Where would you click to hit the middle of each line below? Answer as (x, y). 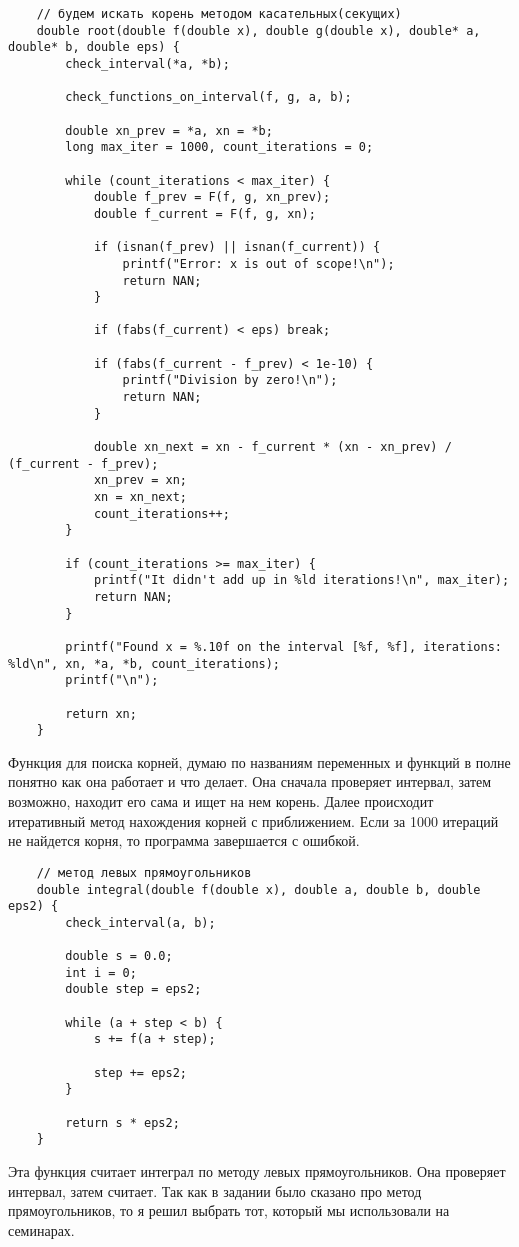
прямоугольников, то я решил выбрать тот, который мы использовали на (229, 1210)
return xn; (101, 713)
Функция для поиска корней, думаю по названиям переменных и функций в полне (259, 761)
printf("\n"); (112, 680)
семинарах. (41, 1229)
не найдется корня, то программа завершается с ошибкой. (184, 840)
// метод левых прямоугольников (144, 872)
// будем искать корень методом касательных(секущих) (219, 14)
